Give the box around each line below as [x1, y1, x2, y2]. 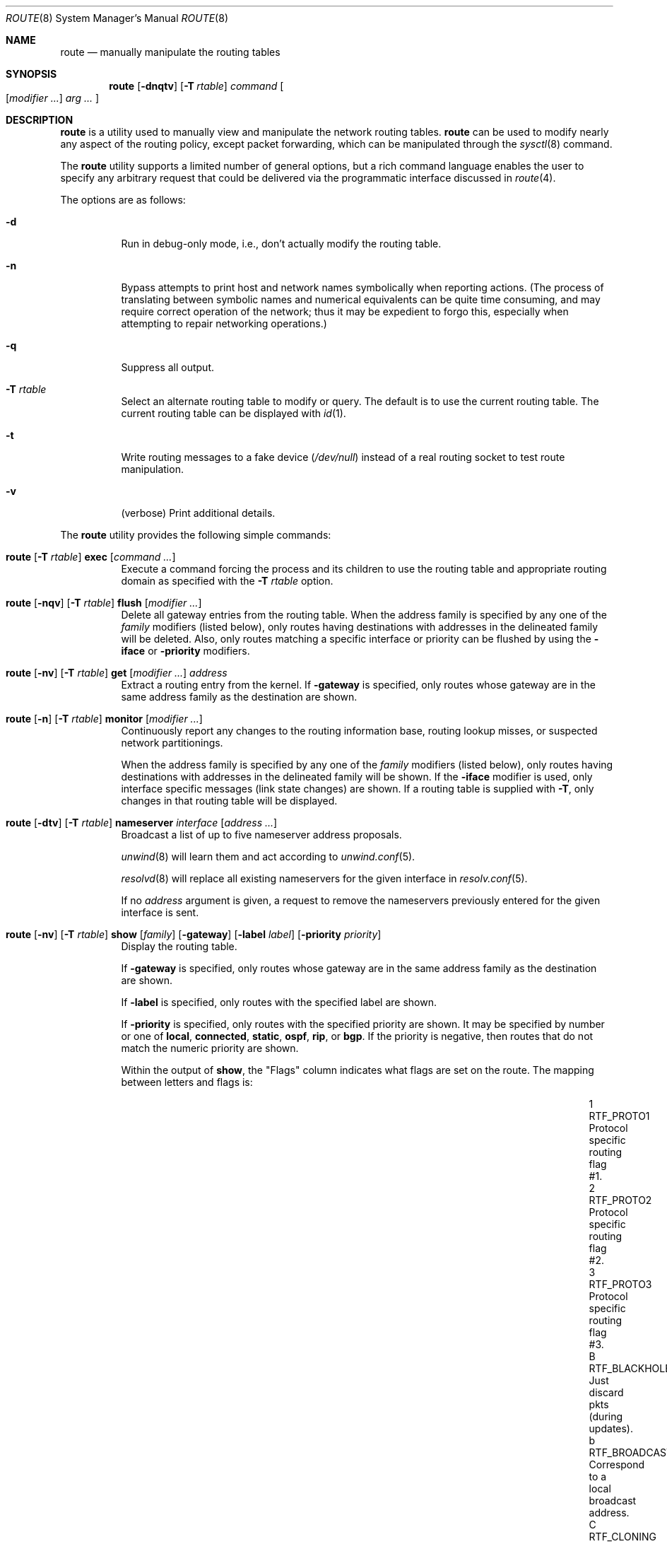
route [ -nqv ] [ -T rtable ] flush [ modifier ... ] [6, 597, 202, 609]
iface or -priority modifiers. [121, 645, 250, 657]
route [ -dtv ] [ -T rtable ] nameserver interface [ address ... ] [6, 817, 278, 829]
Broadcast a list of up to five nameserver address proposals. [121, 829, 402, 841]
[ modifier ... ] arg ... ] [6, 92, 100, 104]
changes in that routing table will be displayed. [121, 795, 338, 807]
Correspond [589, 1458, 645, 1470]
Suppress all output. [121, 361, 215, 373]
